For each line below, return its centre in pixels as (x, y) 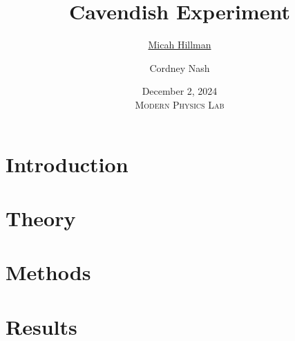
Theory (41, 218)
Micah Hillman (180, 45)
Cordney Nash (180, 67)
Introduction (67, 164)
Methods (48, 272)
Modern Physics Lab (180, 104)
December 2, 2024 (180, 91)
